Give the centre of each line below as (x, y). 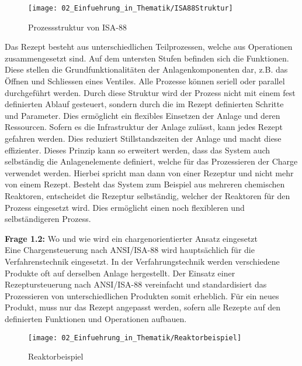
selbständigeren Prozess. (48, 219)
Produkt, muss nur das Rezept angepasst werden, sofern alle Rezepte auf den (143, 307)
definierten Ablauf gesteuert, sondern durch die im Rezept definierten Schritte (144, 104)
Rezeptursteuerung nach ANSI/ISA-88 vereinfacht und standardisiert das (136, 284)
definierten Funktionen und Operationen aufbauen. (96, 318)
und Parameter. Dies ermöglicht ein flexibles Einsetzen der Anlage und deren (143, 115)
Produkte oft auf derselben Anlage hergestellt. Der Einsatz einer (120, 273)
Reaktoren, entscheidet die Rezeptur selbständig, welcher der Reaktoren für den (147, 195)
